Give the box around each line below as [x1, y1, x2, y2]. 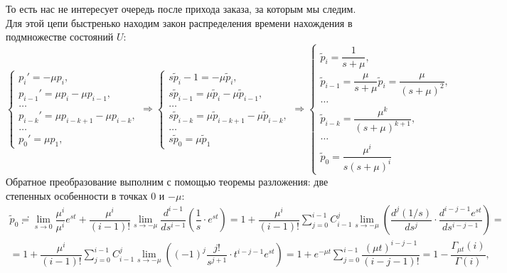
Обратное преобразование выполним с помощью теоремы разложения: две [6, 173, 329, 188]
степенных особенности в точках [6, 188, 148, 203]
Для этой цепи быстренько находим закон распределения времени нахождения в [6, 15, 353, 30]
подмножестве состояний [6, 29, 114, 44]
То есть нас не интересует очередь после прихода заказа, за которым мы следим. [6, 1, 356, 16]
